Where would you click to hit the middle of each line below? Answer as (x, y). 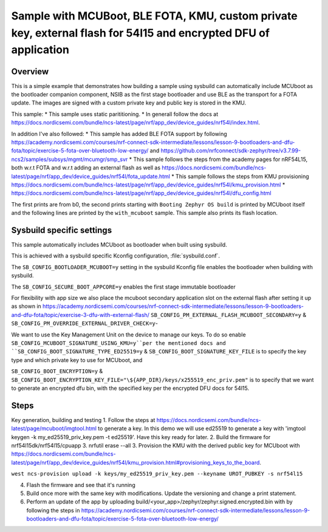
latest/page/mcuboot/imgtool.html (54, 429)
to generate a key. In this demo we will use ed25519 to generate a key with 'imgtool (202, 429)
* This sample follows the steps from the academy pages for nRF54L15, (218, 159)
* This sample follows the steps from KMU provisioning (240, 176)
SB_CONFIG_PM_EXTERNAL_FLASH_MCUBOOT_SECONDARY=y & (229, 315)
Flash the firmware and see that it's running (81, 485)
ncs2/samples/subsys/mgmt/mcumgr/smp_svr (70, 159)
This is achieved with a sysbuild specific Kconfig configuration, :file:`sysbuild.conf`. (116, 256)
